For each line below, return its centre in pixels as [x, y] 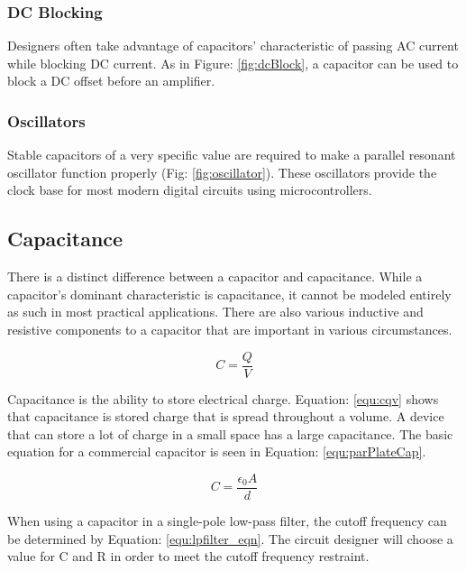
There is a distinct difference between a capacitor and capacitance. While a [215, 276]
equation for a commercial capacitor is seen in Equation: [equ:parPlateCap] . [217, 451]
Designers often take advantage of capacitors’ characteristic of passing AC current [233, 46]
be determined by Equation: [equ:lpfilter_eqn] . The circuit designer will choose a [230, 538]
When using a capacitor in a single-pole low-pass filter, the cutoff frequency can [227, 521]
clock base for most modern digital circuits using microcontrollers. [190, 190]
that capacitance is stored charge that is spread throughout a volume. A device [226, 416]
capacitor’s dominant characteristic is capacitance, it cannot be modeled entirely [229, 294]
